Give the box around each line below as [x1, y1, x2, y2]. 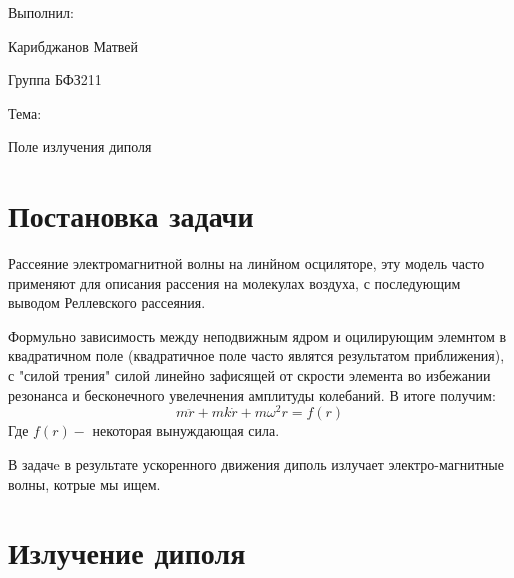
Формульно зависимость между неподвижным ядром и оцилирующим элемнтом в [8, 325, 507, 346]
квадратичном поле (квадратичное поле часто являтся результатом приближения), [8, 345, 505, 366]
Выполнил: [8, 2, 74, 22]
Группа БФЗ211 [8, 69, 102, 90]
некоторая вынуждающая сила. [92, 420, 280, 441]
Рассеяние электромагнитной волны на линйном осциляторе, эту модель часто [8, 253, 485, 274]
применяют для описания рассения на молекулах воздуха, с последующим [8, 272, 461, 293]
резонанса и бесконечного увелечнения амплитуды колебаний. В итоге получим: [8, 384, 496, 405]
